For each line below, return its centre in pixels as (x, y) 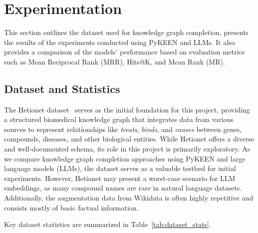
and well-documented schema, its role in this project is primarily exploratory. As (127, 149)
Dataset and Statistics (62, 88)
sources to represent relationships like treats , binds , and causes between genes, (123, 129)
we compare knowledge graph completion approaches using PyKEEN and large (125, 158)
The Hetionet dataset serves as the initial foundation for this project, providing (127, 109)
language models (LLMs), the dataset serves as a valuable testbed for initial (120, 168)
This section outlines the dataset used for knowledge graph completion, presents (126, 32)
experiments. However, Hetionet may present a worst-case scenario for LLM (120, 178)
